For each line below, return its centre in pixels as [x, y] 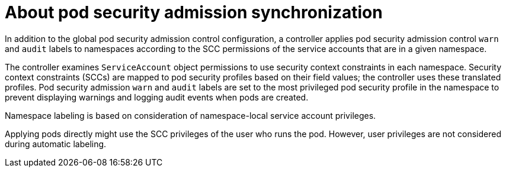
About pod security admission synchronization [194, 12]
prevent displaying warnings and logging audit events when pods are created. [157, 97]
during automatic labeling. [56, 144]
